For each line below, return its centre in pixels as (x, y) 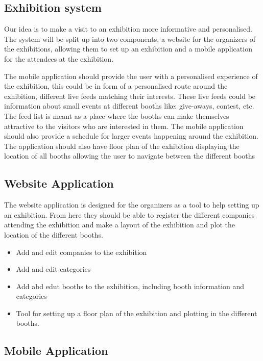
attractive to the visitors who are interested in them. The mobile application (124, 126)
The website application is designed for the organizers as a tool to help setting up (132, 205)
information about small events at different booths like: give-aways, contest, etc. (129, 106)
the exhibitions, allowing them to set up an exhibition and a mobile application (128, 49)
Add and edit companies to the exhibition (81, 252)
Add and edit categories (53, 269)
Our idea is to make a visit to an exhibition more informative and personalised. (128, 29)
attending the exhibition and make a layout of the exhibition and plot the (119, 225)
